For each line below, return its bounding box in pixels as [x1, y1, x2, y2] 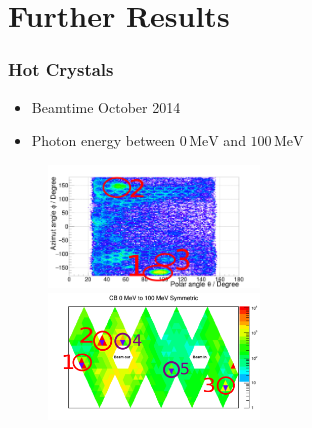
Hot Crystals [8, 57, 114, 82]
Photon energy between [31, 130, 176, 151]
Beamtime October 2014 [31, 96, 181, 117]
